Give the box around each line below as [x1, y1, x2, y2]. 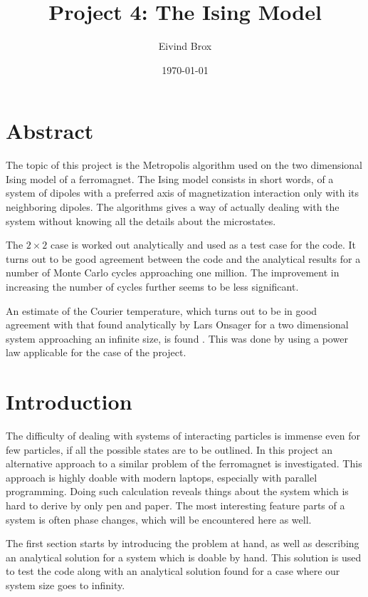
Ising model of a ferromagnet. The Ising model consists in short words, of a [6, 171, 334, 186]
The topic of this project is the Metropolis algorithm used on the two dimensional [6, 157, 363, 172]
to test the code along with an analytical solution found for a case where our [6, 564, 340, 578]
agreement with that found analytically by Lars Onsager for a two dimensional [6, 317, 349, 332]
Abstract [6, 116, 94, 145]
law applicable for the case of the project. [6, 345, 186, 360]
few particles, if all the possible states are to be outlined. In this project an [6, 442, 333, 457]
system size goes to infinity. [6, 578, 125, 593]
